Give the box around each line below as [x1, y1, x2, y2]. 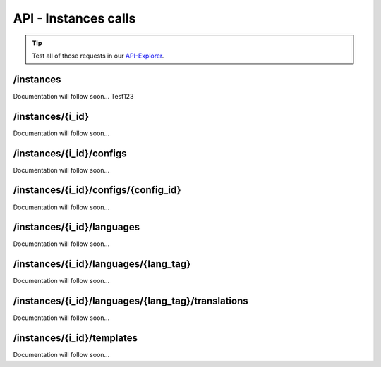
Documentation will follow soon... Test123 [13, 92, 134, 100]
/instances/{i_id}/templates [13, 332, 138, 344]
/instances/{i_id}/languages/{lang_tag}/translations [13, 295, 248, 307]
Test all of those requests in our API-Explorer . [32, 51, 164, 60]
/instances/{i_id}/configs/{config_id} [13, 184, 181, 197]
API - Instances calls [13, 11, 136, 26]
